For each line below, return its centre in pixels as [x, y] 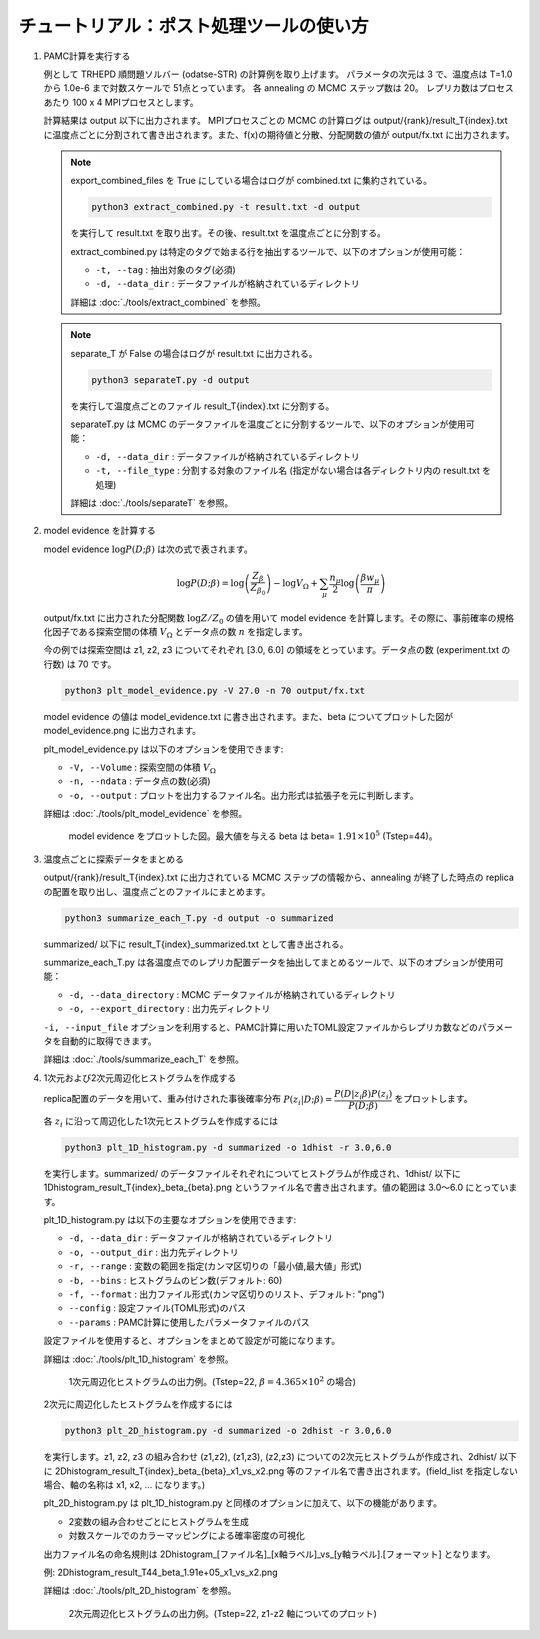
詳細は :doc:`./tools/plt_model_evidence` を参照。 [145, 814]
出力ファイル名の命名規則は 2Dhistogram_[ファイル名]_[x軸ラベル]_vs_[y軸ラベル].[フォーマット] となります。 [269, 1554]
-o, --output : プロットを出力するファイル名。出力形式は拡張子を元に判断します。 [243, 795]
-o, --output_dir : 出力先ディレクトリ [153, 1252]
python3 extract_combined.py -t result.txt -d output [226, 207]
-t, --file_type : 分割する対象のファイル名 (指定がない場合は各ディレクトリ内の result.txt [287, 471]
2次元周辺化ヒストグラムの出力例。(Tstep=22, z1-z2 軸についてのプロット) [222, 1613]
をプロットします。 [433, 1099]
